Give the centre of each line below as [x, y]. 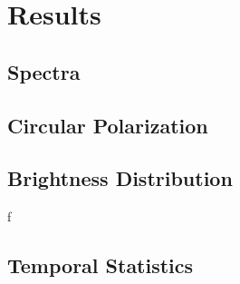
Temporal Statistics [101, 265]
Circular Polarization [108, 125]
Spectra [44, 71]
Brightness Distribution [120, 178]
